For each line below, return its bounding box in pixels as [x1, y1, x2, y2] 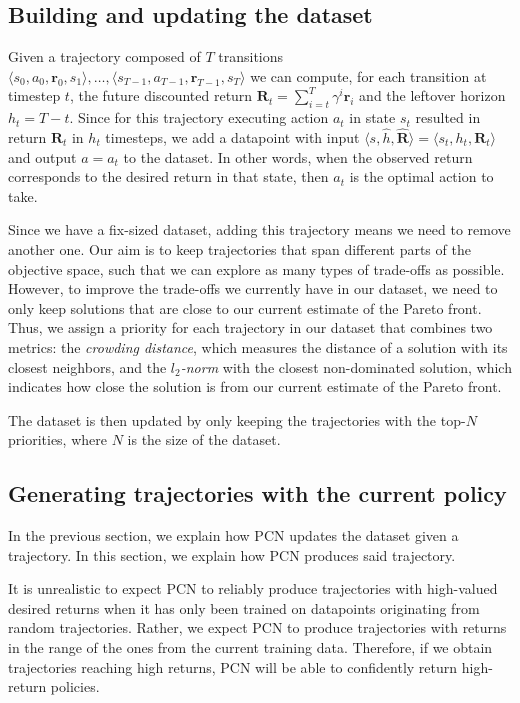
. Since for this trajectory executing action [69, 107, 329, 128]
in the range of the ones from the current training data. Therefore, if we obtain [8, 637, 493, 658]
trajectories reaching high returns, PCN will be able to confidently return [8, 656, 458, 677]
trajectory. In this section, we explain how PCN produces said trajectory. [8, 544, 456, 565]
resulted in [415, 107, 481, 128]
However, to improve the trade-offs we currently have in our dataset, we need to [8, 278, 498, 299]
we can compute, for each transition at [250, 65, 487, 86]
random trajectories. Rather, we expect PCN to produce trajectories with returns [8, 617, 507, 638]
